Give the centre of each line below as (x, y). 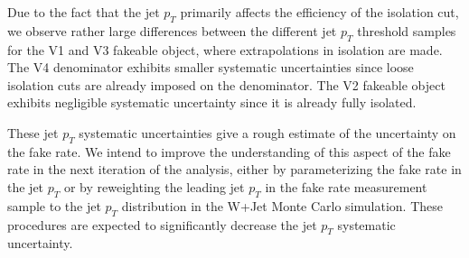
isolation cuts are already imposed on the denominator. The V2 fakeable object (226, 84)
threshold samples (407, 30)
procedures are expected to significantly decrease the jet (162, 224)
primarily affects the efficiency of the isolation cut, (319, 12)
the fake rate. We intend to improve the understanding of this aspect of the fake (229, 151)
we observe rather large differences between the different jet (172, 30)
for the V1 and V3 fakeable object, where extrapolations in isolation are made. (225, 49)
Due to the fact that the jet (84, 12)
